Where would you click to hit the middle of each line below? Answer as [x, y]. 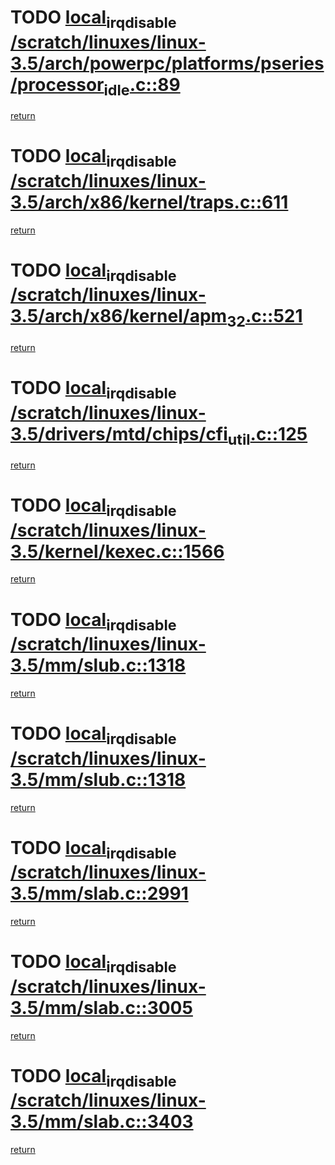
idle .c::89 [142, 86]
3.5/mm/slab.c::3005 [101, 1007]
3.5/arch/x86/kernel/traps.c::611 [149, 202]
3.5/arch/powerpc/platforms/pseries [167, 63]
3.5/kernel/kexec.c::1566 [117, 551]
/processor [57, 84]
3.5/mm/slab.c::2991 [99, 893]
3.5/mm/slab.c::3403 [102, 1122]
